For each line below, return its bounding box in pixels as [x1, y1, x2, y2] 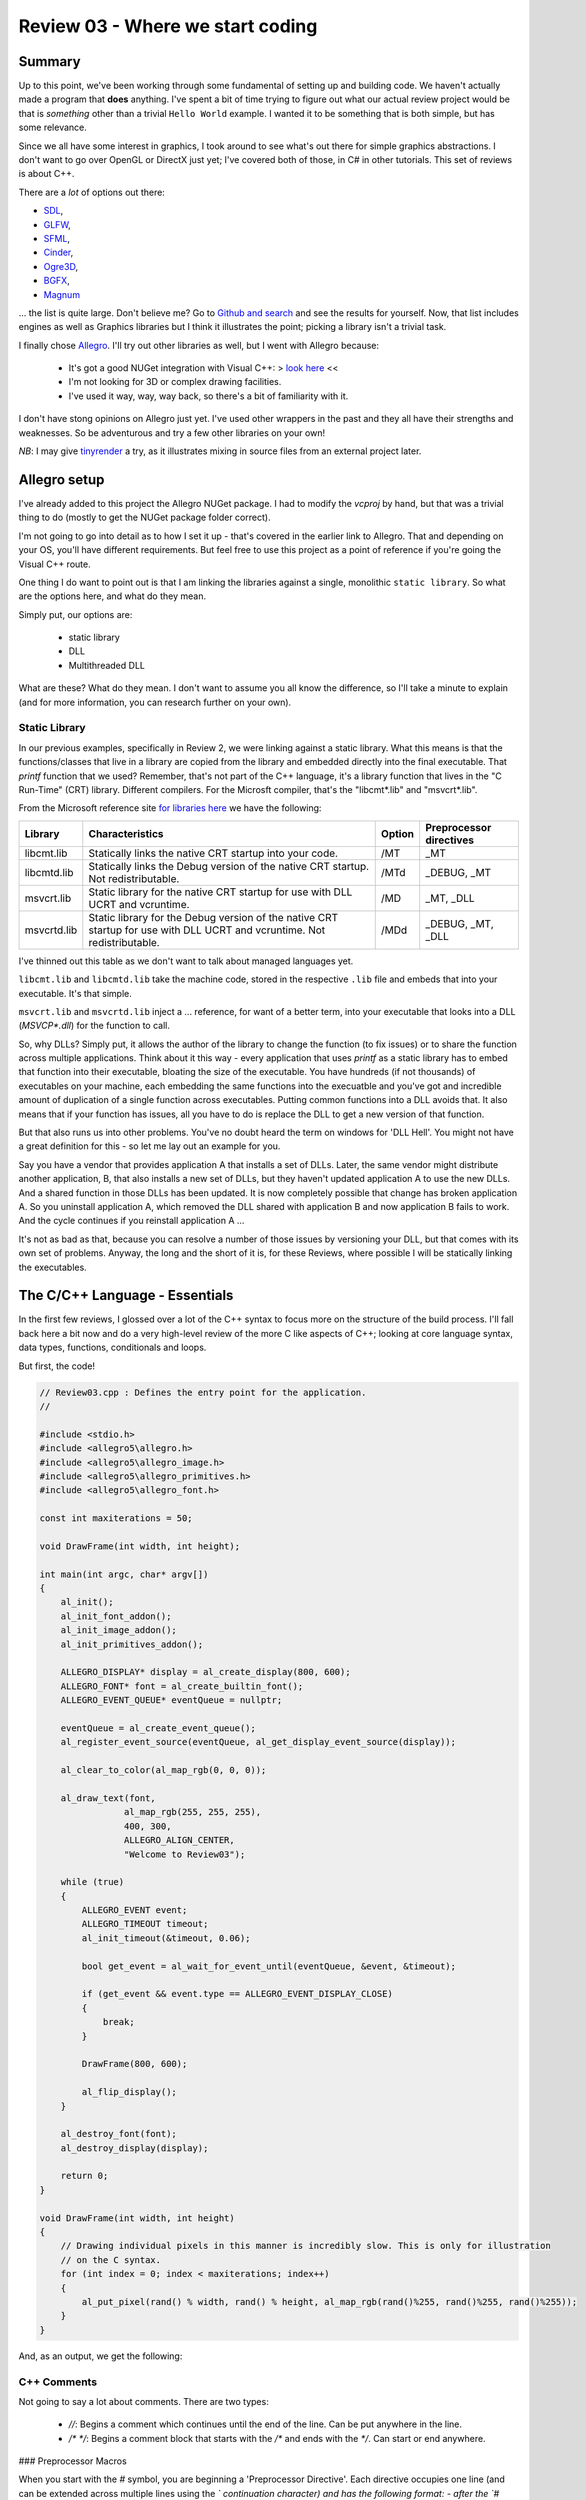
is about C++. [18, 168, 75, 180]
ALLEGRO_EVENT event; [81, 1905, 188, 1916]
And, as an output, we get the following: [18, 2350, 183, 2362]
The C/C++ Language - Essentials [18, 1287, 234, 1304]
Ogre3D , [43, 260, 79, 272]
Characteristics [88, 826, 164, 840]
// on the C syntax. [60, 2254, 162, 2265]
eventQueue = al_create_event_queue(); [60, 1722, 257, 1734]
